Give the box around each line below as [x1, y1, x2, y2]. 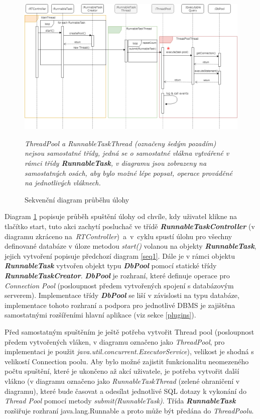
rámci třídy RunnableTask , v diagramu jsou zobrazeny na [25, 158, 207, 168]
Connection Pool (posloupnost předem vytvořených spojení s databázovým [5, 280, 234, 290]
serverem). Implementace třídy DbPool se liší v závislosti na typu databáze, [5, 290, 239, 300]
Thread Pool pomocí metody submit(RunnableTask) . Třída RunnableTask [5, 395, 236, 406]
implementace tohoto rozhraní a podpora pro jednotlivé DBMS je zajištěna [5, 299, 235, 310]
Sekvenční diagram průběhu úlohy [25, 194, 129, 204]
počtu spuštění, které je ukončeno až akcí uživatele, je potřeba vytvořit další [5, 366, 239, 376]
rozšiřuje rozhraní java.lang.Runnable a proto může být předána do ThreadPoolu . [5, 405, 254, 415]
